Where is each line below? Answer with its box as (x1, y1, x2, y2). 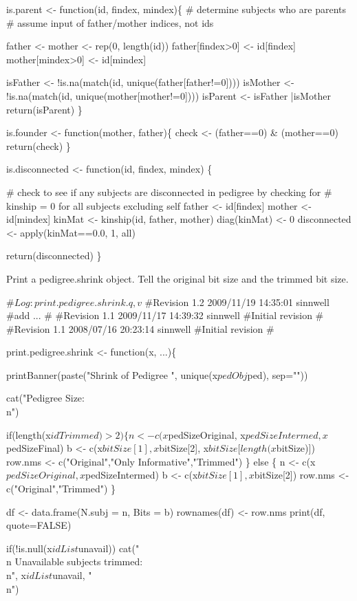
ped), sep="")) (247, 367, 308, 382)
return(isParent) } (6, 102, 83, 116)
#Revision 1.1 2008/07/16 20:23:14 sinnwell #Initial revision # (6, 321, 274, 336)
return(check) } (6, 138, 71, 153)
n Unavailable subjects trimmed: (6, 554, 143, 569)
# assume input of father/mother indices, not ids (6, 15, 214, 30)
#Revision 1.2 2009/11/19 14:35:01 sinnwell (144, 294, 329, 309)
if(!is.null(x (6, 540, 52, 555)
